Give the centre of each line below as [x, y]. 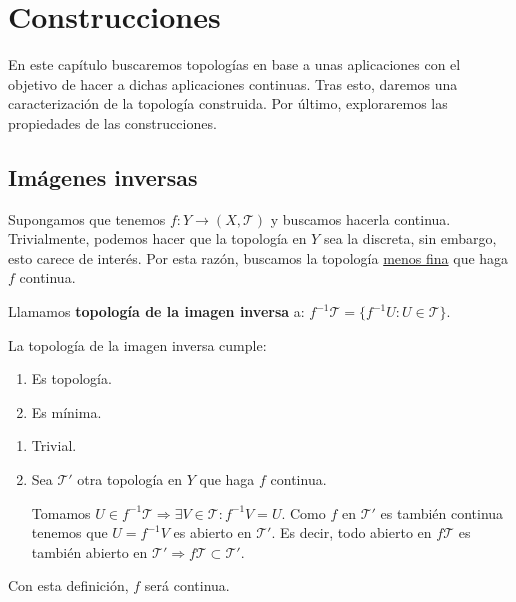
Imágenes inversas [103, 176]
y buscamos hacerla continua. [360, 218]
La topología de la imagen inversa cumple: [137, 344]
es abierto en [212, 532]
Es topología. [71, 378]
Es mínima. [66, 411]
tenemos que [69, 532]
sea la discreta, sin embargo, [410, 238]
